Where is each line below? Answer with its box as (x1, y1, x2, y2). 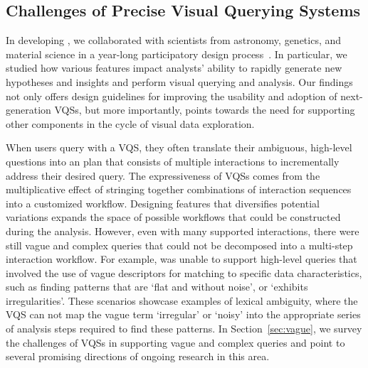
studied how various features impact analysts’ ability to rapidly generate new (6, 60, 342, 75)
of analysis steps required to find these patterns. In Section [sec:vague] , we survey (6, 321, 362, 336)
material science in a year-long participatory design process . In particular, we (6, 46, 347, 61)
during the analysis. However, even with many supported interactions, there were (6, 223, 359, 238)
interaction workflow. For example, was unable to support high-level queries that (6, 251, 357, 266)
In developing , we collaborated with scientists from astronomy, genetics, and (6, 33, 342, 48)
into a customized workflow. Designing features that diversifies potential (6, 195, 320, 210)
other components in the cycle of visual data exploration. (6, 116, 255, 131)
